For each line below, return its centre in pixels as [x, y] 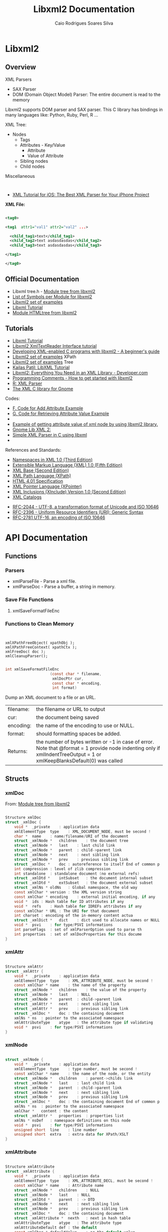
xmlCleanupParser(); [27, 656]
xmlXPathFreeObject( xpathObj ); [40, 643]
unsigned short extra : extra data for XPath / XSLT [71, 1135]
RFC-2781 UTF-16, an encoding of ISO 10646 [59, 517]
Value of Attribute [45, 156]
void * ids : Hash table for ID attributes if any [69, 901]
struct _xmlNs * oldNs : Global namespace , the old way [76, 888]
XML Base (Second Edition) [40, 470]
